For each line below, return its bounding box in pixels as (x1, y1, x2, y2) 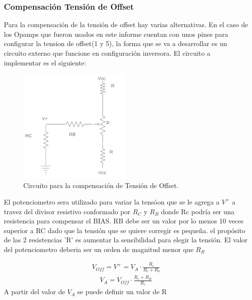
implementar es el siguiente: (4, 57, 86, 67)
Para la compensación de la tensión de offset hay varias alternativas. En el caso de (4, 19, 248, 30)
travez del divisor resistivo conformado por (4, 206, 130, 216)
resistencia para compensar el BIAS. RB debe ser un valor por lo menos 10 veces (4, 216, 244, 226)
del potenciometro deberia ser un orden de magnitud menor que (4, 244, 194, 254)
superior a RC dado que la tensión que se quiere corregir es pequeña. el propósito (4, 225, 245, 235)
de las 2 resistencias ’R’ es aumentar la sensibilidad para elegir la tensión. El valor (4, 235, 248, 245)
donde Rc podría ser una (161, 206, 235, 216)
